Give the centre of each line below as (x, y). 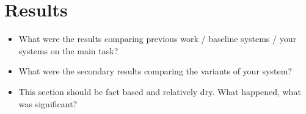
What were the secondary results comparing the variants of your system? (155, 71)
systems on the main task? (68, 50)
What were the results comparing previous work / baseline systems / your (157, 39)
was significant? (48, 103)
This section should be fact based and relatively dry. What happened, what (160, 91)
